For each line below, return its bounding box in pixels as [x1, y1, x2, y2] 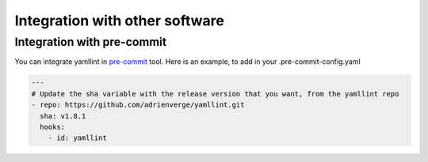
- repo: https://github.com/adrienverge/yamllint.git [31, 100, 245, 110]
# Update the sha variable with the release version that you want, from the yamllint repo [31, 89, 399, 98]
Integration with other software [14, 12, 225, 29]
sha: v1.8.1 [40, 111, 86, 120]
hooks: [40, 122, 66, 131]
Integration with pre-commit [14, 35, 166, 49]
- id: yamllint [48, 134, 107, 142]
